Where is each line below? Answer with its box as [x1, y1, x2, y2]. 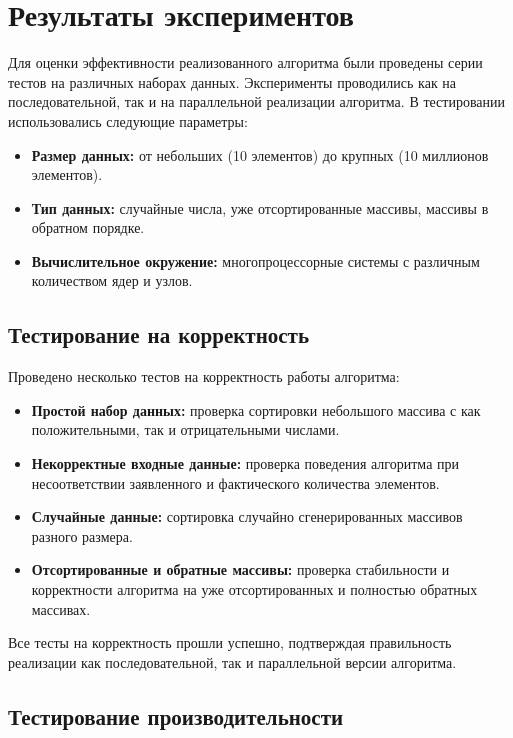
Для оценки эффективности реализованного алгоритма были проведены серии [8, 52, 483, 73]
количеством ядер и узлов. [31, 270, 193, 291]
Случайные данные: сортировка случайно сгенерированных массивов [31, 506, 463, 527]
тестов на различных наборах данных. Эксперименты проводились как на [8, 71, 457, 92]
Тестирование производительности [8, 700, 344, 731]
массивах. [31, 598, 91, 619]
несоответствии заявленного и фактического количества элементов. [31, 472, 440, 493]
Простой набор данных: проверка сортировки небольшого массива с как [31, 399, 481, 420]
